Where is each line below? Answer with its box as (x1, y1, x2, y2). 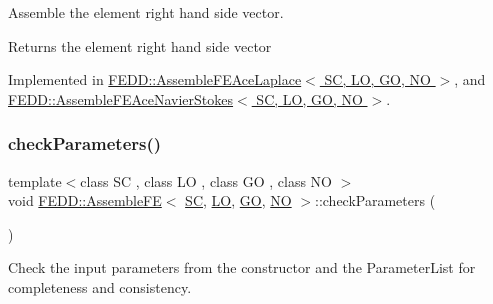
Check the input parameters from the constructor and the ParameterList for (8, 257, 476, 278)
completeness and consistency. (8, 276, 192, 297)
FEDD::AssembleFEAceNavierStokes (8, 88, 234, 109)
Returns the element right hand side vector (8, 35, 272, 56)
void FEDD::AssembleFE (8, 190, 162, 211)
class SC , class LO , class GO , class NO (80, 170, 332, 191)
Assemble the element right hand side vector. (8, 2, 284, 22)
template (8, 170, 62, 191)
